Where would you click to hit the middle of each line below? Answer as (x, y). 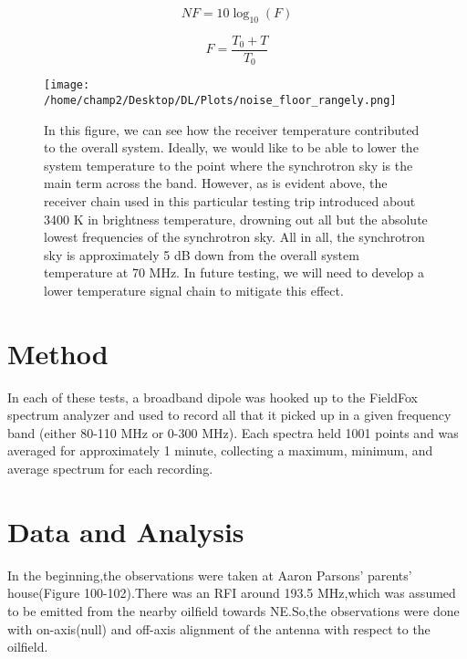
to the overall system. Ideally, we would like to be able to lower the (231, 147)
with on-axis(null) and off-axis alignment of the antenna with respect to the (219, 628)
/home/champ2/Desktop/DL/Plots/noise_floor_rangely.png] (220, 100)
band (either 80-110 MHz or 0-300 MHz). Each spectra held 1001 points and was (233, 432)
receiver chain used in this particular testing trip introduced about (230, 201)
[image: (67, 85)
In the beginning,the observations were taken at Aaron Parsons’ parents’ (210, 575)
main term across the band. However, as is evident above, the (216, 183)
